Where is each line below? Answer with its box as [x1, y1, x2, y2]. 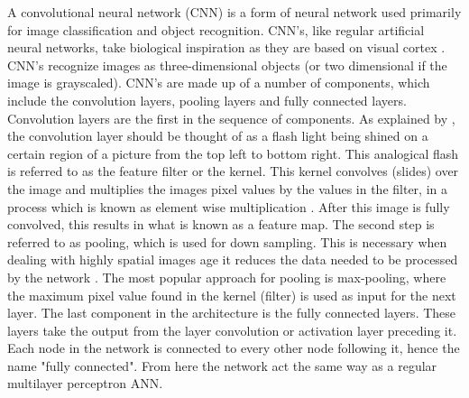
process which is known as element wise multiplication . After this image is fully [7, 197, 450, 216]
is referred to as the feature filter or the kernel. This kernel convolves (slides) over [7, 162, 459, 180]
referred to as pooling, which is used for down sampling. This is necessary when [7, 232, 447, 251]
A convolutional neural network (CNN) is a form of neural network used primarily [7, 3, 462, 21]
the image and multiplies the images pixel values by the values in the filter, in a [7, 179, 447, 198]
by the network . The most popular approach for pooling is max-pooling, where [7, 267, 446, 286]
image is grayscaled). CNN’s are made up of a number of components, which [7, 73, 430, 92]
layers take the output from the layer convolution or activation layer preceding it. [7, 320, 457, 339]
